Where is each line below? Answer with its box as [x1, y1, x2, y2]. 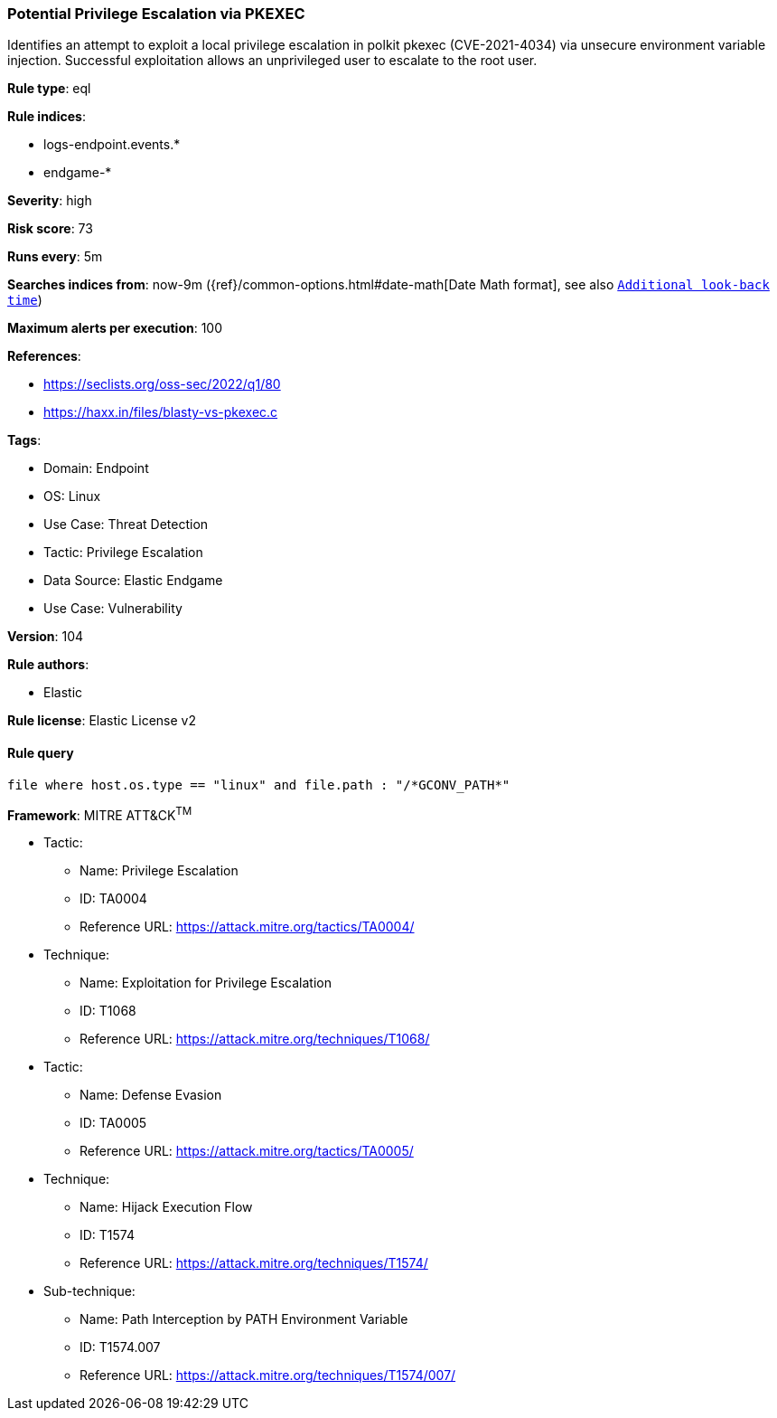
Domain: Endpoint [43, 460, 149, 477]
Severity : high [7, 193, 92, 209]
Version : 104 [7, 629, 84, 645]
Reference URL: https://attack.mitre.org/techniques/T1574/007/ [80, 1367, 456, 1384]
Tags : [7, 432, 42, 449]
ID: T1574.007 [80, 1339, 161, 1356]
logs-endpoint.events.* [43, 137, 181, 153]
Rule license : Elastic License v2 [7, 713, 196, 729]
